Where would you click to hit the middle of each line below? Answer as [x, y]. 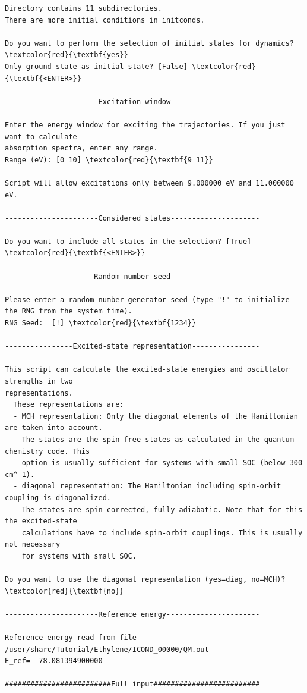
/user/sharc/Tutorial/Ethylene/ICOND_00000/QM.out [107, 649]
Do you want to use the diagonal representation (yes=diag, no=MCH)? [145, 580]
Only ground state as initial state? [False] [96, 66]
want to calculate [41, 137]
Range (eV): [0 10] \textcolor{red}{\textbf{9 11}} [109, 160]
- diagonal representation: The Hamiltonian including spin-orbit [147, 486]
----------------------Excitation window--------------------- [132, 101]
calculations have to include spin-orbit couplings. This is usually [162, 533]
